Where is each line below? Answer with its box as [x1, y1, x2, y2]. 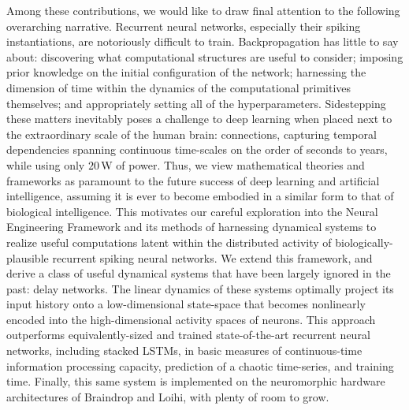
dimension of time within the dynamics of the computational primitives [6, 79, 351, 95]
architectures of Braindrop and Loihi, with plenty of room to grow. [6, 388, 329, 404]
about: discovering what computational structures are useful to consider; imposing [6, 48, 403, 65]
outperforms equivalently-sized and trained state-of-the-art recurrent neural [6, 326, 370, 343]
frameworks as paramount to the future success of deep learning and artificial [6, 172, 380, 188]
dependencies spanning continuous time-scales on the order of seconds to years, [6, 141, 388, 158]
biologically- [335, 233, 393, 250]
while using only [6, 156, 85, 173]
